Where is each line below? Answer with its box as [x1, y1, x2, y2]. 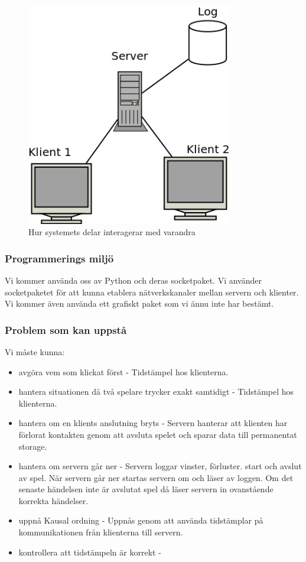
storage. [18, 440, 47, 452]
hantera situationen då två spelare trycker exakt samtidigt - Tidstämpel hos [18, 385, 294, 398]
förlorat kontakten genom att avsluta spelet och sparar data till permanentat [18, 428, 297, 440]
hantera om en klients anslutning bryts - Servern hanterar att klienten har [18, 417, 288, 429]
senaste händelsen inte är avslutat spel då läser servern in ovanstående [18, 483, 274, 495]
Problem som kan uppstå [5, 322, 127, 337]
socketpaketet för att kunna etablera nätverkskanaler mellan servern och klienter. [5, 285, 299, 298]
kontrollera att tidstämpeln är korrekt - [18, 545, 161, 558]
